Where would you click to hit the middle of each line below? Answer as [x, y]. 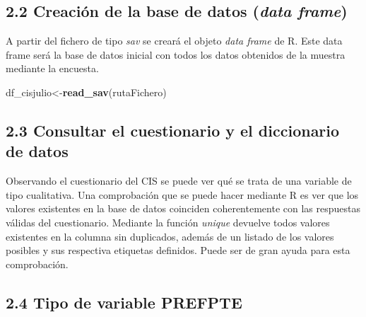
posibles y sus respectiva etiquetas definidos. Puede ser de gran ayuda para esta [178, 250]
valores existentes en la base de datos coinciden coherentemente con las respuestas [183, 208]
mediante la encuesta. [52, 68]
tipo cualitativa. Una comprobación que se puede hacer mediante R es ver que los [182, 194]
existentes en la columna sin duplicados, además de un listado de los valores [170, 236]
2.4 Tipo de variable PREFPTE [124, 302]
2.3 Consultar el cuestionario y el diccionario [173, 130]
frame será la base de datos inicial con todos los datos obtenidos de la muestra [176, 54]
